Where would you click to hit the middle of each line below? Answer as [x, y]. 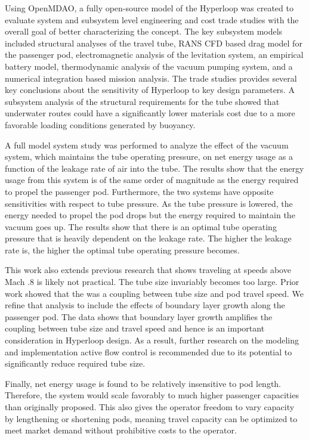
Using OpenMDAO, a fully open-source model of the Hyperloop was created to [149, 8]
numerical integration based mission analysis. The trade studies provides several [151, 78]
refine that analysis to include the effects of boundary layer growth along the [145, 305]
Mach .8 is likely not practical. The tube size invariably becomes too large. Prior [152, 282]
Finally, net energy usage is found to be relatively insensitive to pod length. [143, 383]
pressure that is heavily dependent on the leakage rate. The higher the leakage [148, 238]
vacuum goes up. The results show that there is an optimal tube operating [141, 226]
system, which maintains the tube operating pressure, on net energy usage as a [149, 157]
